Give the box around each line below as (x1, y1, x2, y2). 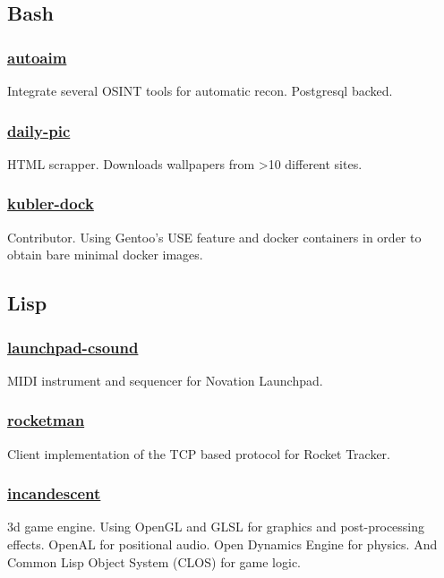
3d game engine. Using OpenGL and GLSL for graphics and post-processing (7, 517, 425, 536)
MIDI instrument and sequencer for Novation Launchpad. (7, 370, 323, 389)
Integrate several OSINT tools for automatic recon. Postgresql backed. (7, 81, 393, 99)
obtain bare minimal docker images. (7, 245, 203, 264)
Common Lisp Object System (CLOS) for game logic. (7, 552, 302, 571)
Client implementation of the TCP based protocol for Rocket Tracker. (7, 444, 390, 463)
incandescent (7, 482, 101, 505)
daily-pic (7, 119, 71, 141)
